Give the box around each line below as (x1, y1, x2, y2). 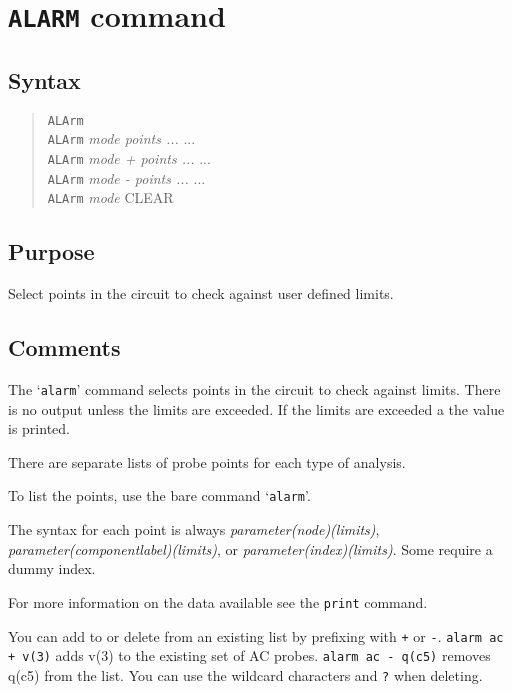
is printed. (8, 418, 70, 439)
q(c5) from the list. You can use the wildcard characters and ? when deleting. (8, 664, 483, 685)
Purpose (8, 236, 95, 267)
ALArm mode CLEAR (47, 187, 174, 208)
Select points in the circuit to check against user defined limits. (8, 283, 394, 304)
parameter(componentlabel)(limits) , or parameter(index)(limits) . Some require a (8, 538, 493, 559)
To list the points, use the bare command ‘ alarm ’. (8, 485, 311, 506)
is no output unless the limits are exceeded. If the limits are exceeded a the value (8, 398, 505, 419)
